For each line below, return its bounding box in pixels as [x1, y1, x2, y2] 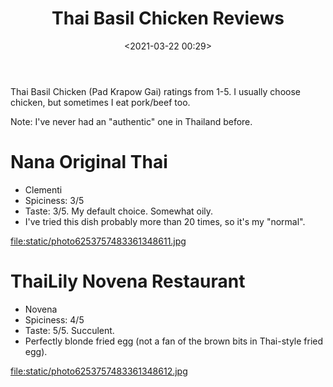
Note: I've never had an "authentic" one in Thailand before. [10, 115, 253, 127]
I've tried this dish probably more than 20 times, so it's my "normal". [24, 215, 306, 227]
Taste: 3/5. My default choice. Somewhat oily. [24, 205, 214, 217]
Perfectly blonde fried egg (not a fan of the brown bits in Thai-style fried [24, 335, 324, 347]
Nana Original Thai [10, 151, 168, 174]
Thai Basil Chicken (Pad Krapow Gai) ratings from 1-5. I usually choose [10, 85, 301, 97]
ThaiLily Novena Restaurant [10, 270, 246, 293]
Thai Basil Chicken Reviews [51, 7, 285, 30]
